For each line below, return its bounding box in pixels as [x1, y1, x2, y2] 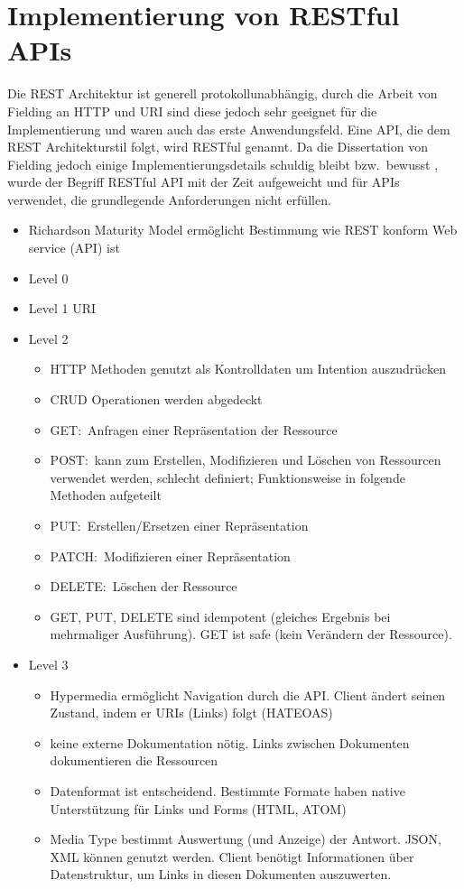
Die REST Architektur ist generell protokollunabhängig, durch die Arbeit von [7, 84, 438, 103]
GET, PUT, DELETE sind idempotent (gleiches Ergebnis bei [50, 607, 391, 625]
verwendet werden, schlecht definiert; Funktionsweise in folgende [50, 468, 405, 486]
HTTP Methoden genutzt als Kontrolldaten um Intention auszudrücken [50, 359, 446, 378]
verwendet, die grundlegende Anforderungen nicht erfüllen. [7, 190, 331, 208]
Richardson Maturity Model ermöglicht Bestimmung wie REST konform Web [28, 220, 458, 239]
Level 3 [28, 654, 69, 673]
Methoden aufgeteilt [50, 486, 162, 505]
